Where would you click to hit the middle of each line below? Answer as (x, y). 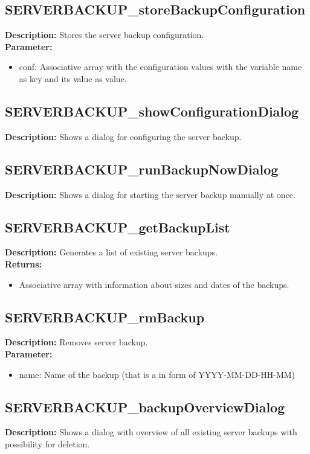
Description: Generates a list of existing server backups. (111, 252)
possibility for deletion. (47, 443)
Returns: (24, 264)
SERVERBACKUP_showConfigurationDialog (152, 111)
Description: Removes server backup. (76, 342)
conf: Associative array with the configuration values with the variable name (160, 67)
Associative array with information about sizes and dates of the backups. (154, 284)
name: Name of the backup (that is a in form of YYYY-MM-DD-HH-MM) (157, 374)
